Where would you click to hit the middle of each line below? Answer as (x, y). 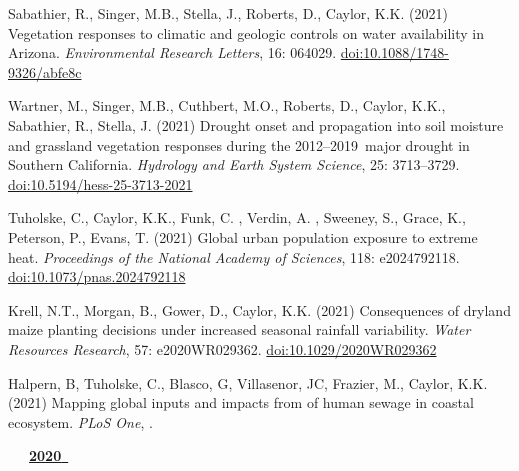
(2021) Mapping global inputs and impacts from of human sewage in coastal (241, 402)
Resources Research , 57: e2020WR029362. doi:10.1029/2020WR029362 (222, 348)
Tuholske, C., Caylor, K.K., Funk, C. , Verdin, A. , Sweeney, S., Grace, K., (237, 217)
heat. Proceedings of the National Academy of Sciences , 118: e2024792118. (234, 256)
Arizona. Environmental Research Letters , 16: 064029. (172, 52)
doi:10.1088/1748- (394, 52)
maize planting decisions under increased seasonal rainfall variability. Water (239, 329)
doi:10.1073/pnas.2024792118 (97, 276)
